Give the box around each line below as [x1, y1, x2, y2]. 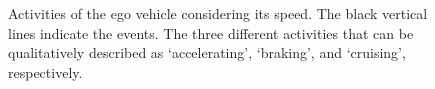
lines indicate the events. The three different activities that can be [8, 22, 414, 43]
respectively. [8, 61, 83, 82]
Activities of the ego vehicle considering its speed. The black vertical [8, 3, 428, 23]
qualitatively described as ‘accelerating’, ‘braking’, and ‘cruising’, [8, 42, 406, 63]
